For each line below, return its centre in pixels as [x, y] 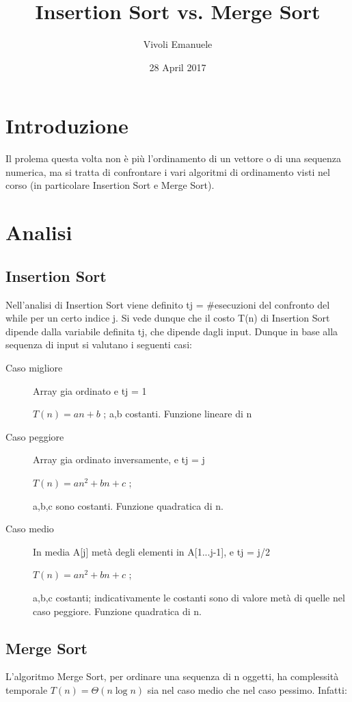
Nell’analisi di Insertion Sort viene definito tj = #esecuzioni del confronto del [168, 304]
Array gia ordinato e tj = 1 [90, 390]
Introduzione [67, 126]
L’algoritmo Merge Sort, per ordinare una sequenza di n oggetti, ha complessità [172, 676]
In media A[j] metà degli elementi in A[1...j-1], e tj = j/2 [151, 551]
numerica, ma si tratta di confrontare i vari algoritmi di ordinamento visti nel [168, 171]
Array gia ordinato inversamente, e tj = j [119, 459]
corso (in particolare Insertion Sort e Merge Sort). [110, 185]
